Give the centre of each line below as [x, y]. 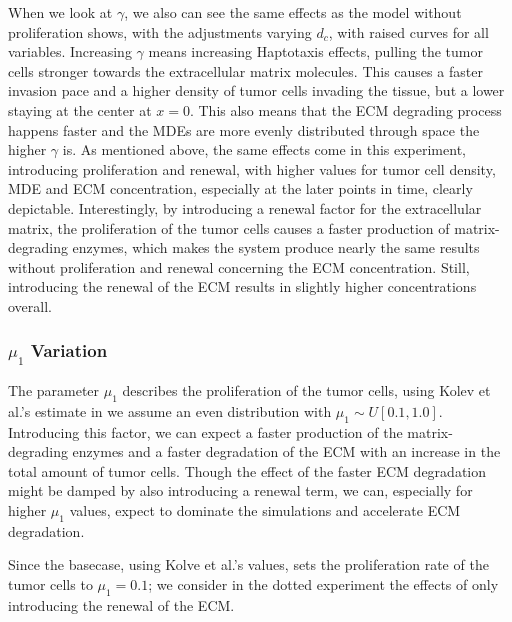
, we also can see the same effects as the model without [293, 12]
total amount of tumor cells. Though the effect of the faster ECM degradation [247, 470]
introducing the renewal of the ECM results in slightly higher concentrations [242, 286]
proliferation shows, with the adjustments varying [160, 31]
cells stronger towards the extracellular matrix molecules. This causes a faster [245, 70]
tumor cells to [50, 584]
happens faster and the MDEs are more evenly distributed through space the [244, 129]
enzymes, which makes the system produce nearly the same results [276, 247]
